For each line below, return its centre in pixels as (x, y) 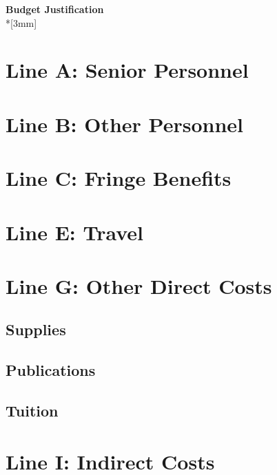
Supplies (36, 329)
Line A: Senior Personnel (127, 70)
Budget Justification (55, 9)
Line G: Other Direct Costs (139, 285)
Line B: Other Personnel (125, 124)
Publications (51, 370)
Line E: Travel (75, 232)
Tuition (32, 411)
